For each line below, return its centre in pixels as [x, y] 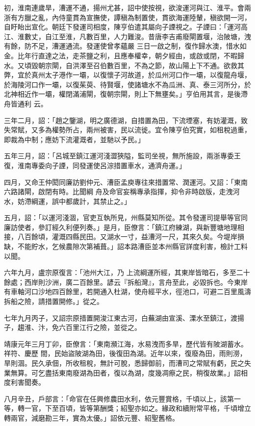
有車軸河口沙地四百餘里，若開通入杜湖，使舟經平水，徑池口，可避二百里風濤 [127, 291]
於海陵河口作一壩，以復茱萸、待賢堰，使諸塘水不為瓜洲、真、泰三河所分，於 [127, 84]
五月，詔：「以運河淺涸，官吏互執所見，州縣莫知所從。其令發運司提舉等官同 [126, 217]
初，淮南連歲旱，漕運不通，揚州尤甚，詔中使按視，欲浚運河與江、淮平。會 [124, 7]
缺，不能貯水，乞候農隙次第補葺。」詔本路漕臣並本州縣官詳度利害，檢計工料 [126, 246]
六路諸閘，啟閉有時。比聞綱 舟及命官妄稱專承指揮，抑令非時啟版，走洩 [118, 191]
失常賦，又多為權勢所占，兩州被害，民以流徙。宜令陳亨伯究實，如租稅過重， [127, 130]
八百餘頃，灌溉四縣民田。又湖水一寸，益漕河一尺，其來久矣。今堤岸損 [131, 237]
